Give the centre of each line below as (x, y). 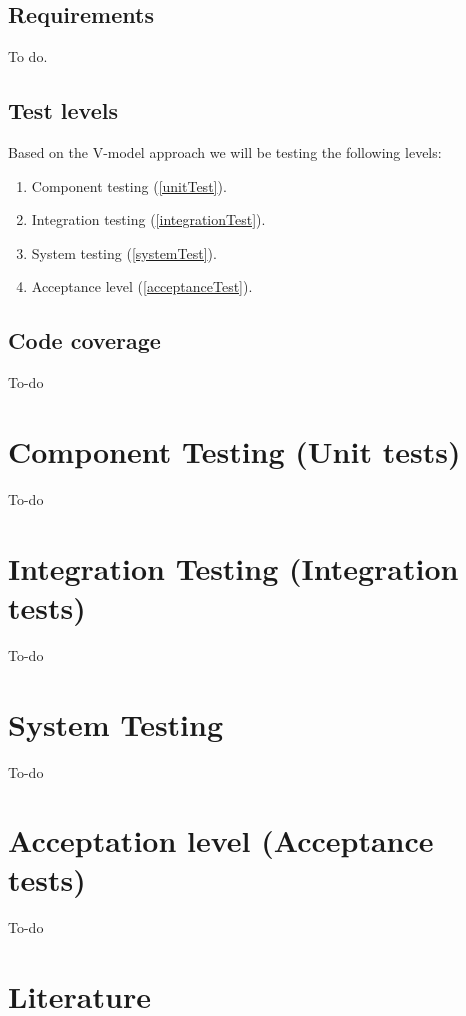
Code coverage (84, 340)
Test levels (63, 110)
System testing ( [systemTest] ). (124, 252)
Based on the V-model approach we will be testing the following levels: (225, 152)
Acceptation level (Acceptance (221, 840)
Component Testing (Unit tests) (234, 450)
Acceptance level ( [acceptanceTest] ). (142, 286)
